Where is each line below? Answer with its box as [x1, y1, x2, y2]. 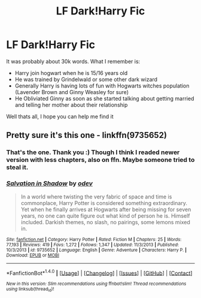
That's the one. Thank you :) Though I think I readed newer [6, 148, 180, 156]
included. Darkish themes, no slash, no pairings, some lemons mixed [20, 218, 190, 225]
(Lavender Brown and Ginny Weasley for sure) [14, 88, 129, 95]
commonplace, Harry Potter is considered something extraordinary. [20, 199, 187, 206]
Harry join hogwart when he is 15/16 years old [14, 69, 128, 76]
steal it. [6, 163, 29, 171]
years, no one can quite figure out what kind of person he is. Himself [20, 212, 190, 219]
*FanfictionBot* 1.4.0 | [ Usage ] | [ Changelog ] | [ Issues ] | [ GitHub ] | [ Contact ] [6, 268, 193, 276]
